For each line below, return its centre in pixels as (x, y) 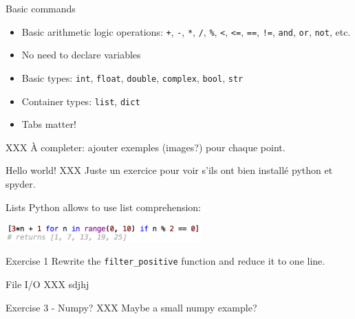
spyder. (21, 183)
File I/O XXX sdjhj (47, 284)
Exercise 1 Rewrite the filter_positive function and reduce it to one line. (165, 261)
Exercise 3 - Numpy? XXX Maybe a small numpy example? (131, 307)
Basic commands (41, 8)
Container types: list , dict (81, 101)
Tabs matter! (49, 124)
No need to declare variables (81, 55)
